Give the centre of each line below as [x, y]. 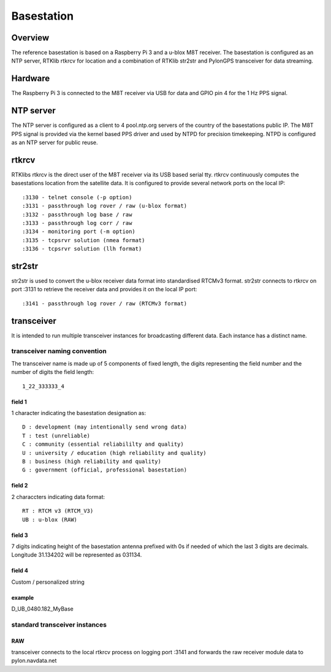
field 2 [20, 486]
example [23, 597]
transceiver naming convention [59, 351]
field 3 [20, 535]
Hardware [31, 79]
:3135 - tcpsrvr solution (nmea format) [84, 240]
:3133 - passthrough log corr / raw [77, 223]
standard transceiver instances [59, 624]
